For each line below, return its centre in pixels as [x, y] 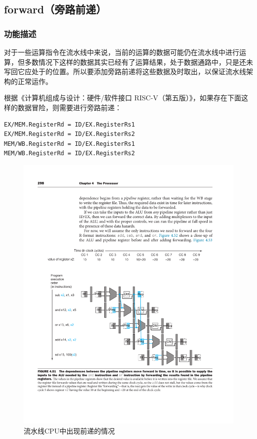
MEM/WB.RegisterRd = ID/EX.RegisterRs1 [69, 144]
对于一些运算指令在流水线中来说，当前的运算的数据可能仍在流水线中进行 [122, 52]
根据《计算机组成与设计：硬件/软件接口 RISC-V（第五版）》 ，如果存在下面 [123, 98]
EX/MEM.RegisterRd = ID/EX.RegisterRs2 [69, 134]
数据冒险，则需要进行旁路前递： [69, 107]
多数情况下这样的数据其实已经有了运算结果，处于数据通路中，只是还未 [139, 62]
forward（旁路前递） [55, 9]
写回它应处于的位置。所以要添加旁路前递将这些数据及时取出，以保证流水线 [125, 71]
